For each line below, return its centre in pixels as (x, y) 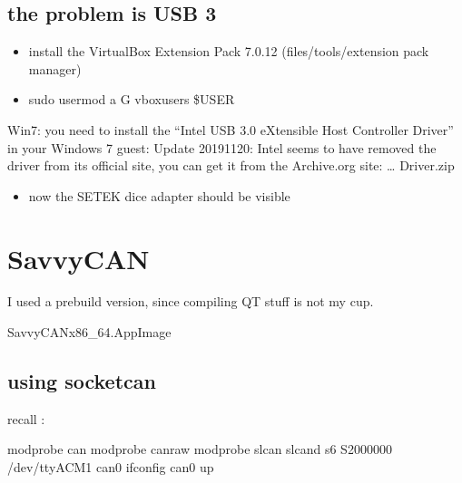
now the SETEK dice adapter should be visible (159, 195)
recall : (26, 418)
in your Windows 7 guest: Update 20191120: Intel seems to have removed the (222, 147)
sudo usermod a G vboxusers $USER (132, 99)
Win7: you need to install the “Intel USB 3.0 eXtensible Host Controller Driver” (231, 129)
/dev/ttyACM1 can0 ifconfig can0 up (111, 467)
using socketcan (82, 381)
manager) (55, 68)
